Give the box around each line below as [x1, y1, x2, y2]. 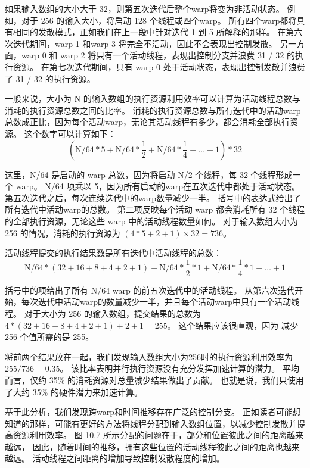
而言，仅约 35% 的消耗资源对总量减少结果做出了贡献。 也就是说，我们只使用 [5, 373, 304, 386]
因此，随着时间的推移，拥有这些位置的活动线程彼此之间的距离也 [32, 440, 283, 453]
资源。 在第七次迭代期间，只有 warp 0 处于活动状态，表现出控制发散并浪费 [13, 60, 305, 73]
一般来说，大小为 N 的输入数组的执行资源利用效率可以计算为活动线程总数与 [5, 92, 300, 105]
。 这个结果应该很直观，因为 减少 [167, 319, 298, 331]
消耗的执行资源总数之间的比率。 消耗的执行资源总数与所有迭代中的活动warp [5, 104, 301, 116]
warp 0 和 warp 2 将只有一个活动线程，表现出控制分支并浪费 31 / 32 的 [21, 49, 295, 61]
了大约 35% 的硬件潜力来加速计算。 [5, 385, 142, 398]
